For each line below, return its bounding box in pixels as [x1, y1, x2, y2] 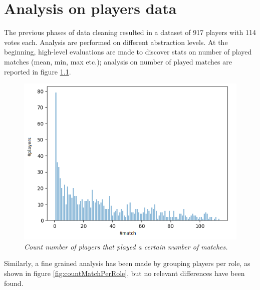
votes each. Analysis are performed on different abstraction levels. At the [4, 36, 228, 47]
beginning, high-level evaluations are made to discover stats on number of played [4, 46, 252, 57]
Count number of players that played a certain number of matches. [24, 241, 228, 251]
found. [4, 277, 24, 288]
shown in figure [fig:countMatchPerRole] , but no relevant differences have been [4, 268, 245, 278]
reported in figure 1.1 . [4, 66, 71, 76]
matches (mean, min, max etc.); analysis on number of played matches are [4, 56, 232, 66]
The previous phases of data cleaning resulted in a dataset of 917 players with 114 [4, 27, 256, 37]
